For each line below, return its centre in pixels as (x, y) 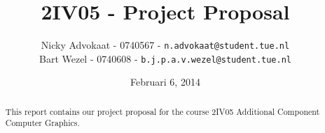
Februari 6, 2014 (165, 82)
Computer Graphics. (42, 123)
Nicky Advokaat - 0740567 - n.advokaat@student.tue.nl (165, 45)
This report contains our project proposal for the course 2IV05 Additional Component (162, 111)
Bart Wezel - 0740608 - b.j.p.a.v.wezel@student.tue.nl (165, 58)
